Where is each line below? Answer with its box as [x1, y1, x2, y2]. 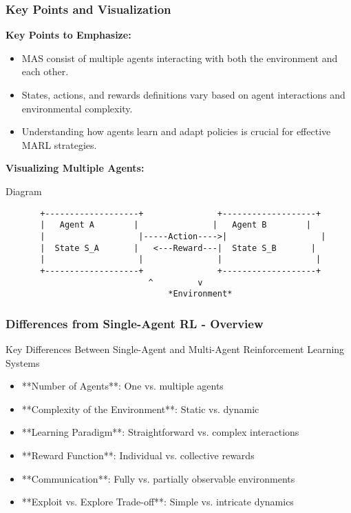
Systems [6, 355, 40, 370]
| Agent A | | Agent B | [40, 220, 311, 230]
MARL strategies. [21, 137, 97, 152]
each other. [21, 64, 69, 79]
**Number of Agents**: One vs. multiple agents [21, 379, 224, 393]
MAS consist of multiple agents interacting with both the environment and [21, 50, 338, 65]
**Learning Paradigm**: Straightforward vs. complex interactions [21, 425, 299, 439]
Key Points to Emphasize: [6, 28, 131, 42]
